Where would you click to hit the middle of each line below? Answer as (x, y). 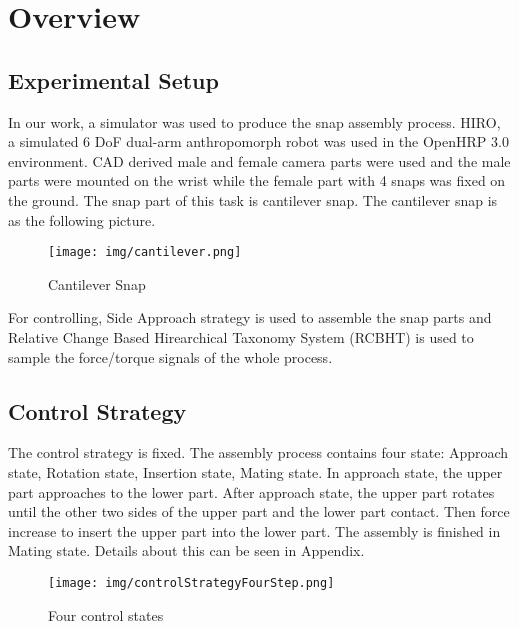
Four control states (106, 614)
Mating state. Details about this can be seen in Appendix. (186, 550)
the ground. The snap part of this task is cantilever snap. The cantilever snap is (253, 199)
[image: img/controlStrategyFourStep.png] (191, 582)
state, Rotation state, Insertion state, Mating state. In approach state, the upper (255, 471)
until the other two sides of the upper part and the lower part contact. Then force (259, 511)
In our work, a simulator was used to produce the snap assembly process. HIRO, (254, 121)
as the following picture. (82, 219)
